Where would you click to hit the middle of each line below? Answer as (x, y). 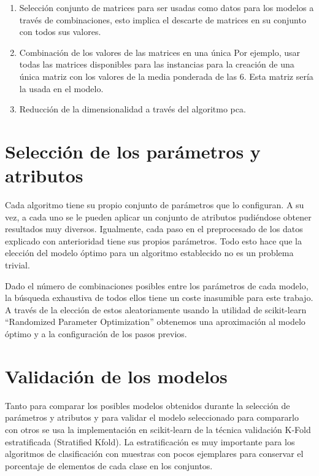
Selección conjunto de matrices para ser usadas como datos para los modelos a (167, 7)
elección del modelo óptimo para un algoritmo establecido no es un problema (149, 253)
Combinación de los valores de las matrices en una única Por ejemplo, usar (160, 52)
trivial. (17, 265)
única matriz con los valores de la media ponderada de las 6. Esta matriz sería (166, 76)
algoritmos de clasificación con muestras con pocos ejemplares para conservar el (154, 454)
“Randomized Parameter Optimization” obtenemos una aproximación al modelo (155, 322)
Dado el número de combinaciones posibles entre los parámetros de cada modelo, (157, 285)
